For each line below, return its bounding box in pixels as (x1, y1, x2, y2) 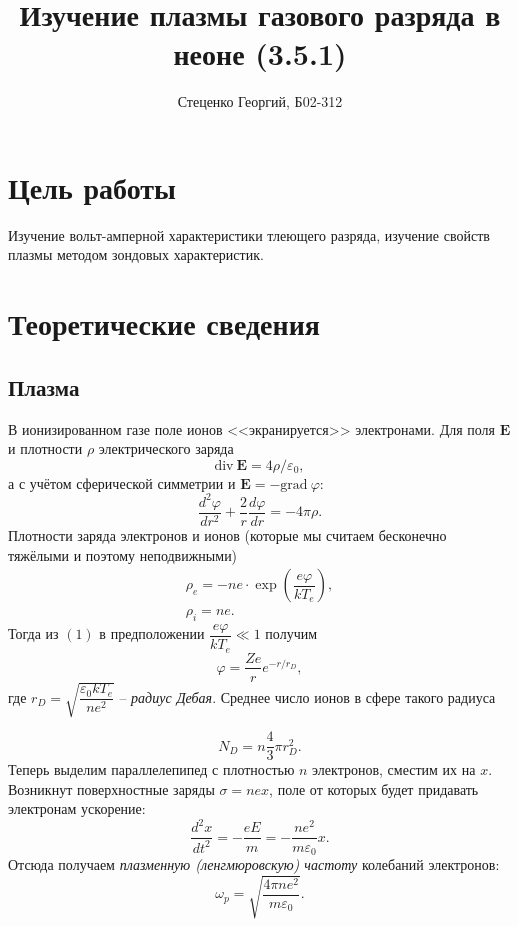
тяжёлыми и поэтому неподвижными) (8, 544, 238, 565)
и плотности (8, 438, 83, 459)
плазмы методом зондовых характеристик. (8, 244, 264, 265)
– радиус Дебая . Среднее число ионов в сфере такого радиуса (119, 686, 496, 707)
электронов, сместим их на (312, 759, 476, 780)
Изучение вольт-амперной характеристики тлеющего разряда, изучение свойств (8, 224, 490, 245)
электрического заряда (98, 438, 234, 459)
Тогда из (8, 623, 59, 644)
